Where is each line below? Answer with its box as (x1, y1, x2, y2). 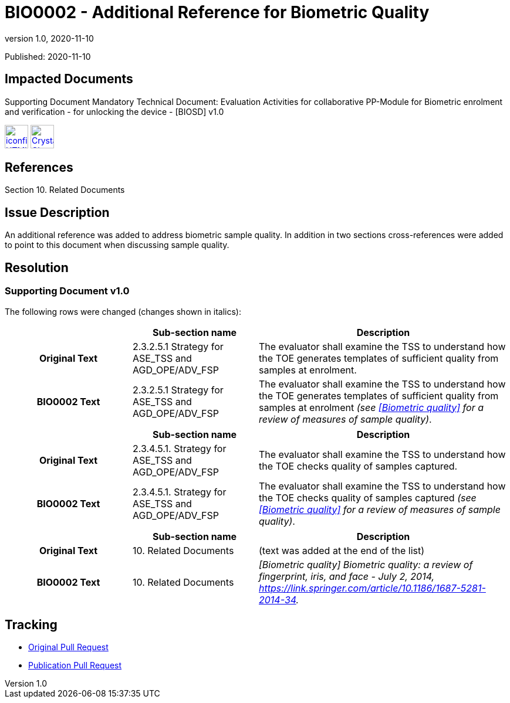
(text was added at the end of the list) (259, 544, 425, 556)
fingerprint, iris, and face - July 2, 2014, (259, 570, 435, 582)
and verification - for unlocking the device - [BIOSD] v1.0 (5, 106, 224, 117)
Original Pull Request (28, 642, 109, 653)
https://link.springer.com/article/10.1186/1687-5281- (259, 582, 486, 594)
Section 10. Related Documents (5, 185, 125, 195)
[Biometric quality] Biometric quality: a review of (259, 558, 473, 570)
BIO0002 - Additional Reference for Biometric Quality (5, 2, 430, 22)
